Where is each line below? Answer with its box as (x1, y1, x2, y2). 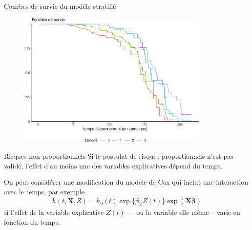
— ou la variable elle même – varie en (127, 207, 240, 217)
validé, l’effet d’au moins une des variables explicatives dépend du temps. (4, 160, 223, 170)
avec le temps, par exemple (4, 186, 84, 196)
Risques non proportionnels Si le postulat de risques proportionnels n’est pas (4, 150, 233, 161)
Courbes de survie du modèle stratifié (4, 1, 116, 11)
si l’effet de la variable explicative (4, 207, 104, 217)
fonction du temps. (4, 216, 60, 227)
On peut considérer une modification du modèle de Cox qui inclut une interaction (4, 177, 248, 187)
